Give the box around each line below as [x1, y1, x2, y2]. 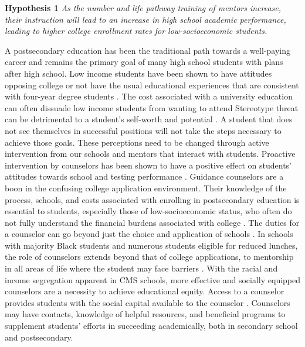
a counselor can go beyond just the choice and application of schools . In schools [5, 228, 293, 240]
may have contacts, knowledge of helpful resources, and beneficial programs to [5, 308, 286, 320]
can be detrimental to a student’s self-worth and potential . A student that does [5, 113, 293, 125]
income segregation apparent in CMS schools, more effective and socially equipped [5, 273, 301, 286]
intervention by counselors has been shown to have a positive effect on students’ [5, 159, 292, 171]
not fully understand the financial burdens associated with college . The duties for [5, 216, 300, 228]
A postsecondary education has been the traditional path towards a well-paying [5, 44, 290, 56]
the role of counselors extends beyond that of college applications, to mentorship [5, 250, 294, 263]
